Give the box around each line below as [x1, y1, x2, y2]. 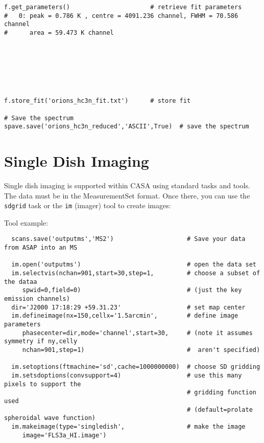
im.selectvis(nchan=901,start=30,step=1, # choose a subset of [11, 270, 260, 277]
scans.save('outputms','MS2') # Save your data [11, 235, 246, 243]
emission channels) [4, 295, 70, 302]
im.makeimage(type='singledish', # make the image [11, 423, 246, 430]
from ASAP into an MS [4, 244, 78, 252]
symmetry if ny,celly [4, 338, 78, 345]
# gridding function [186, 389, 256, 396]
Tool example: [4, 217, 48, 228]
